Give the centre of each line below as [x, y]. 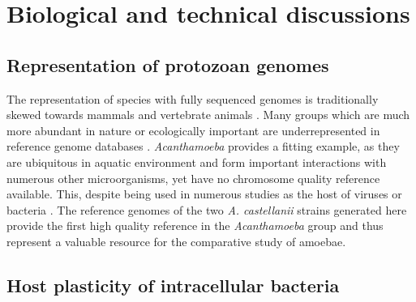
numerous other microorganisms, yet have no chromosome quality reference [193, 178]
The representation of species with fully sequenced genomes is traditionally [193, 98]
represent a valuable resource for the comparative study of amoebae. [176, 241]
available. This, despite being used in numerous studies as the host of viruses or [204, 194]
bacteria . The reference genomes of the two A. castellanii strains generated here [207, 209]
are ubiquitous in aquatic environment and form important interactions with [197, 162]
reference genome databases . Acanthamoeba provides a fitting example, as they [203, 146]
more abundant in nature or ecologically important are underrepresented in [193, 130]
